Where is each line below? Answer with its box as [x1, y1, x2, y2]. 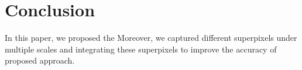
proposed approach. [5, 54, 75, 66]
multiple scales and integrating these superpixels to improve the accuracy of [5, 43, 277, 55]
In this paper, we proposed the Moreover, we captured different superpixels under [5, 32, 297, 44]
